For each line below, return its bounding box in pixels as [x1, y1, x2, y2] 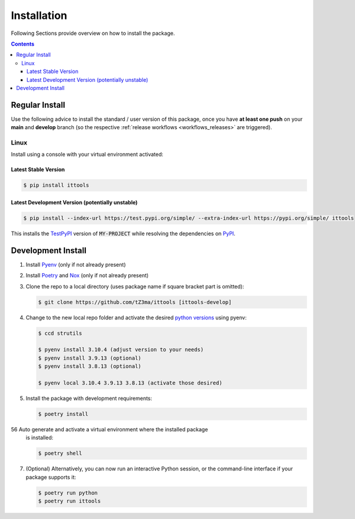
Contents [11, 40, 35, 47]
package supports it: [25, 473, 76, 480]
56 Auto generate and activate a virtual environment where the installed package [11, 425, 208, 432]
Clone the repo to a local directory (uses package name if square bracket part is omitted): [25, 283, 244, 290]
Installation [11, 9, 67, 22]
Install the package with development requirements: [25, 395, 153, 402]
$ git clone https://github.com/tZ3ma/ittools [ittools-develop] [38, 299, 232, 305]
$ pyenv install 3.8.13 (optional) [38, 363, 141, 370]
